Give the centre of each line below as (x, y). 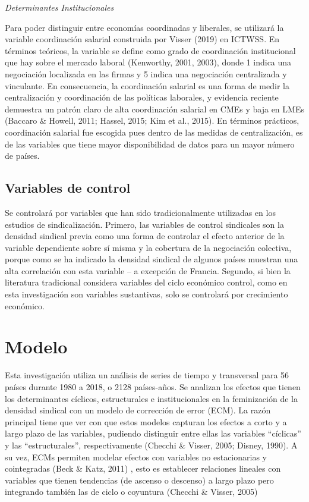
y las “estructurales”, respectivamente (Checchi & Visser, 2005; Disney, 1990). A (151, 445)
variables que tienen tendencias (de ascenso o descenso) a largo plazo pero (139, 480)
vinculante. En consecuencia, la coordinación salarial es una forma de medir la (147, 85)
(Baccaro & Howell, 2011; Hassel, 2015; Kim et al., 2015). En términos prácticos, (152, 120)
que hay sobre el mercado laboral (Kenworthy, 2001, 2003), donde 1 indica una (148, 62)
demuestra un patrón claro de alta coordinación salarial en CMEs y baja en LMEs (154, 109)
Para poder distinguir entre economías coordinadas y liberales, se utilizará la (144, 27)
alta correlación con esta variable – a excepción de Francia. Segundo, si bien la (148, 270)
